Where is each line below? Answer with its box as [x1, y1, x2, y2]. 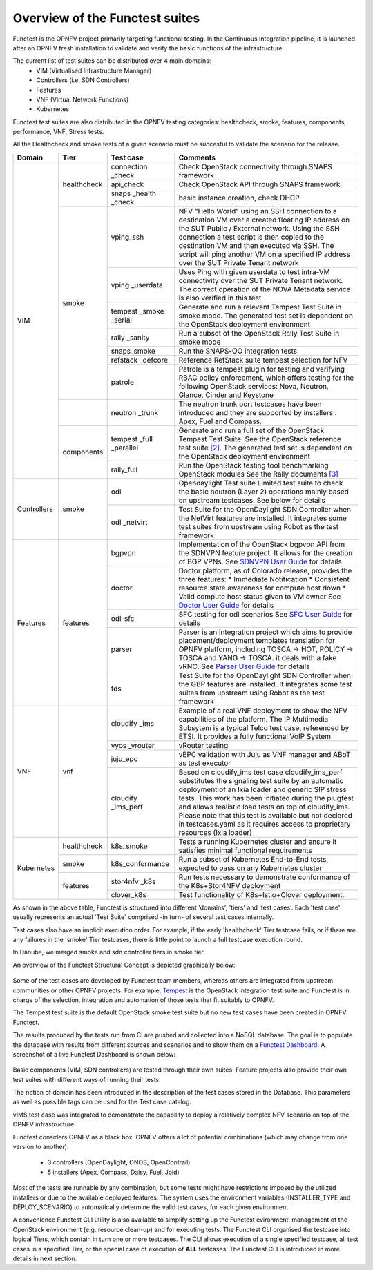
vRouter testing [178, 740, 229, 750]
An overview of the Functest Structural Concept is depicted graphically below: [12, 961, 236, 969]
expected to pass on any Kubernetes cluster [178, 863, 323, 873]
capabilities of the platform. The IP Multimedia [178, 714, 329, 724]
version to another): [12, 1143, 69, 1151]
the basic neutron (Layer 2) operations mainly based [178, 487, 349, 497]
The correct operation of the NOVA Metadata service [178, 284, 351, 294]
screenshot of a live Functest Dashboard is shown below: [12, 1050, 176, 1058]
